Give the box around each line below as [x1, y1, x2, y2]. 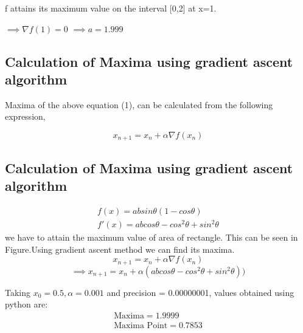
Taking [5, 286, 31, 298]
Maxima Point [114, 321, 168, 331]
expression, [5, 110, 46, 123]
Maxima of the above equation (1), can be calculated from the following [5, 98, 273, 111]
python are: [5, 298, 48, 311]
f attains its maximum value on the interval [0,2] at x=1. [5, 2, 217, 14]
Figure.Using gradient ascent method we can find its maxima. [5, 242, 235, 255]
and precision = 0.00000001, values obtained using [106, 286, 294, 298]
